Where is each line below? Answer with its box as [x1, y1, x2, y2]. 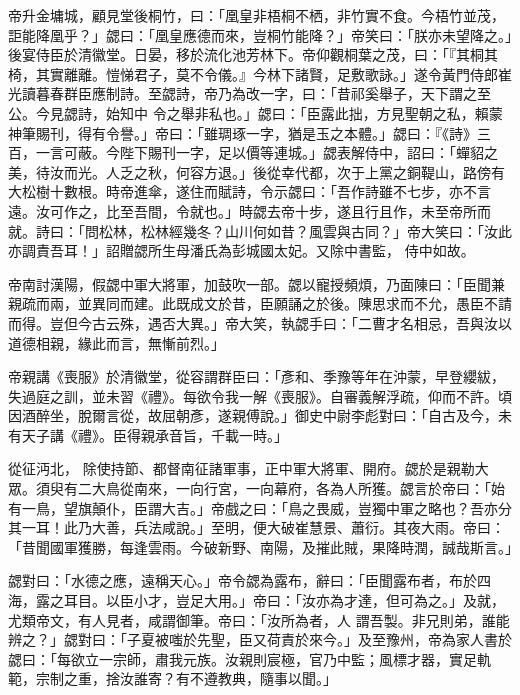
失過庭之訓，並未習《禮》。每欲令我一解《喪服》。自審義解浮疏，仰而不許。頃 [8, 385, 512, 406]
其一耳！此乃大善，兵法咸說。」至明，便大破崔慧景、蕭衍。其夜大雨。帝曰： [8, 517, 505, 538]
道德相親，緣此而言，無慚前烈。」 [8, 332, 225, 353]
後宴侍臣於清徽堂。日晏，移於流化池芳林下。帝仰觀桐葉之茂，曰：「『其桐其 [8, 44, 498, 65]
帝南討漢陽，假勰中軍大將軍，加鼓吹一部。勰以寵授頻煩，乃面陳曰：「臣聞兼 [8, 273, 505, 294]
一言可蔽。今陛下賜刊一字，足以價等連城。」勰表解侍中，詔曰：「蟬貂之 [35, 142, 498, 163]
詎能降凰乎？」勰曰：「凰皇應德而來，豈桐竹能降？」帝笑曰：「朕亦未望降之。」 [8, 24, 512, 45]
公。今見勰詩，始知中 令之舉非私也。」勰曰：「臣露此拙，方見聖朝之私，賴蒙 [8, 102, 503, 123]
